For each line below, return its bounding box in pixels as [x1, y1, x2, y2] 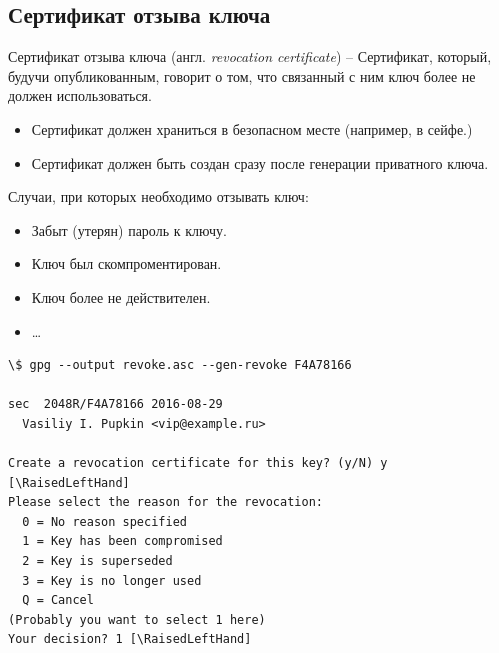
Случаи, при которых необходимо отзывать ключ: [8, 186, 309, 207]
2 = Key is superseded [22, 554, 173, 569]
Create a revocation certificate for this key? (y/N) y [8, 456, 388, 471]
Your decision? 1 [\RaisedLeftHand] [8, 632, 252, 647]
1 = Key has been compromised [22, 534, 223, 549]
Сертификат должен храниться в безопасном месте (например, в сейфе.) [31, 118, 473, 139]
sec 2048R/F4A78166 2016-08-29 [8, 397, 223, 412]
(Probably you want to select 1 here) [8, 612, 266, 627]
